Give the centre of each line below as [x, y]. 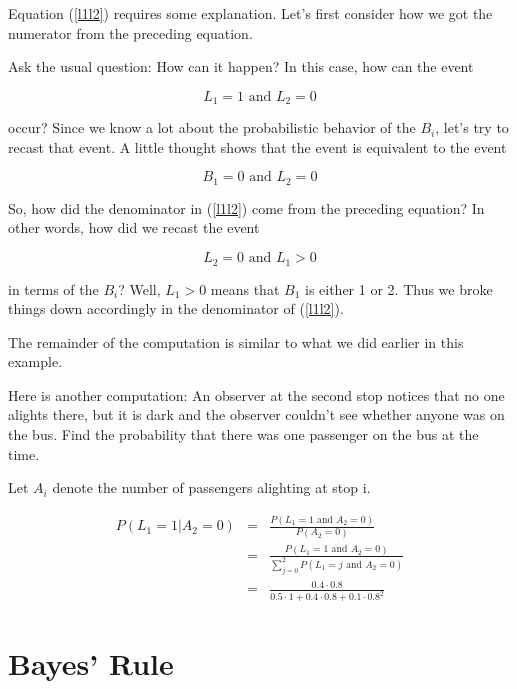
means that [245, 288]
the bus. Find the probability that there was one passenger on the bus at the [243, 434]
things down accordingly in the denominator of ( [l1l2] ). [176, 308]
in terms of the [53, 288]
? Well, [139, 288]
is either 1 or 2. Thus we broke [398, 288]
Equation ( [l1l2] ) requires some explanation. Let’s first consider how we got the [250, 13]
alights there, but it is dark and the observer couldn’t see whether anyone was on [256, 414]
